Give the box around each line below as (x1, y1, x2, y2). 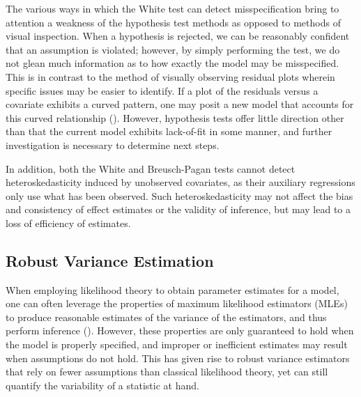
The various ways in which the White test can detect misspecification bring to (6, 1, 339, 15)
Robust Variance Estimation (6, 249, 214, 271)
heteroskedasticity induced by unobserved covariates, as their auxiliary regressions (6, 175, 355, 189)
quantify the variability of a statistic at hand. (6, 377, 199, 392)
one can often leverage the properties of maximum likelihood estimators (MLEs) (6, 296, 348, 311)
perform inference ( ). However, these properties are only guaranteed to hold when (6, 323, 354, 338)
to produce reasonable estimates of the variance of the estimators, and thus (6, 309, 327, 324)
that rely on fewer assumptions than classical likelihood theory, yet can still (6, 364, 328, 379)
